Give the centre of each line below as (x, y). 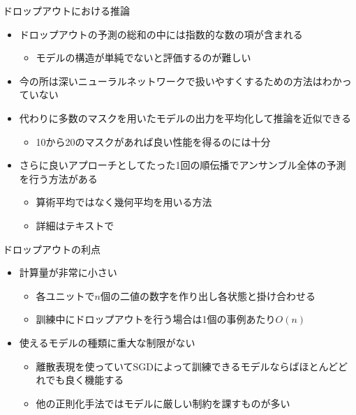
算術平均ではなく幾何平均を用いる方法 (124, 202)
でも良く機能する (85, 380)
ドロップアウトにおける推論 (66, 10)
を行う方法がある (58, 178)
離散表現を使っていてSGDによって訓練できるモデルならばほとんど (187, 366)
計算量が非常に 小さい (68, 272)
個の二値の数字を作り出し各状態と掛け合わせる (208, 295)
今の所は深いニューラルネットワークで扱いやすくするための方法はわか (180, 81)
